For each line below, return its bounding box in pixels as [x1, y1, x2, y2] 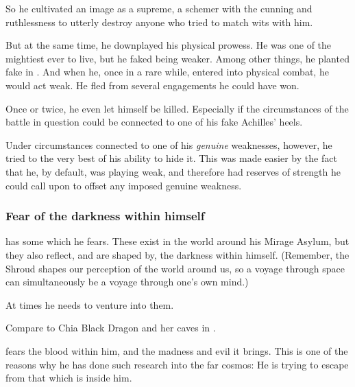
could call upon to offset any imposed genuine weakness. [5, 178, 242, 192]
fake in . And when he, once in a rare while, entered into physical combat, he [5, 64, 329, 79]
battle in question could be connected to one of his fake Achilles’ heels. [5, 115, 303, 129]
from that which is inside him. [5, 371, 132, 385]
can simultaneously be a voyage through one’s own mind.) [5, 274, 249, 289]
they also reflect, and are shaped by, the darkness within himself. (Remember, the [5, 247, 350, 261]
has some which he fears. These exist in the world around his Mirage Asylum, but [5, 234, 350, 248]
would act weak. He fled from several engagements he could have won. [5, 78, 299, 92]
